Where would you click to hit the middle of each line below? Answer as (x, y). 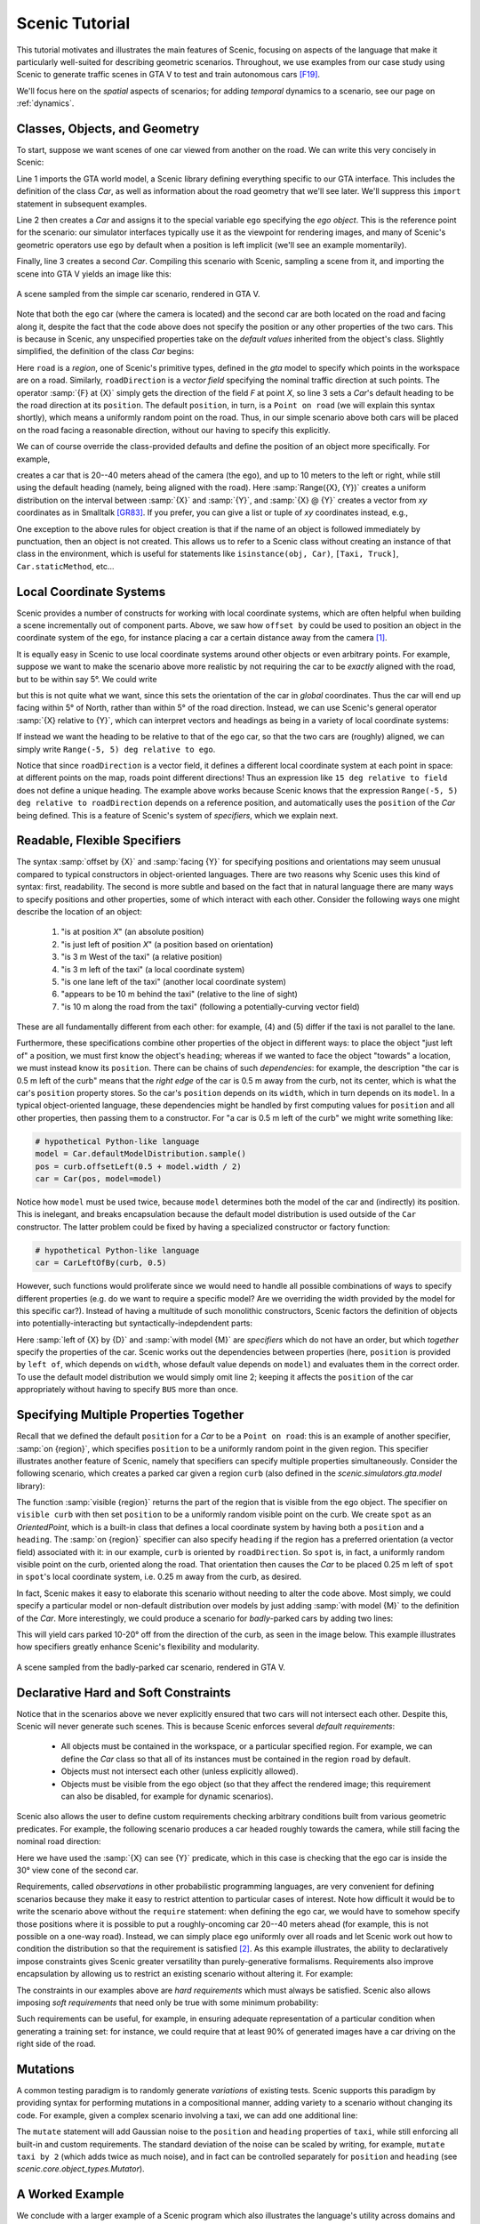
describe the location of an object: (79, 911)
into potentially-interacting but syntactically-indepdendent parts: (135, 1323)
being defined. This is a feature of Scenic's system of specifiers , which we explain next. (177, 815)
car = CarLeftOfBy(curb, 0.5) (101, 1263)
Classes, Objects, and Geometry (108, 129)
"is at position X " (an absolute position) (132, 932)
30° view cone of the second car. (77, 1870)
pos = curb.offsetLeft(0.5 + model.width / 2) (138, 1166)
